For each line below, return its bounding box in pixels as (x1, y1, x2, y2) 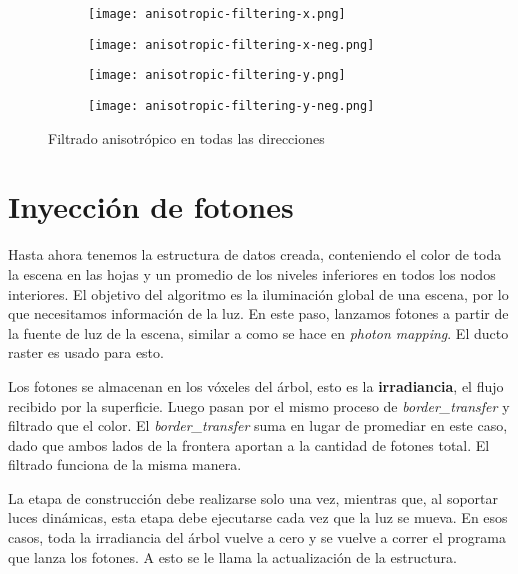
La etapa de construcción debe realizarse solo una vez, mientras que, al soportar (8, 487, 498, 508)
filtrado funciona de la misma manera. (8, 454, 242, 475)
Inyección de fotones (8, 186, 294, 227)
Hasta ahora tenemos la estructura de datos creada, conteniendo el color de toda (8, 244, 502, 265)
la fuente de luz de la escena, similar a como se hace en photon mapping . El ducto (8, 322, 509, 343)
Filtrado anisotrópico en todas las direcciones (48, 127, 325, 148)
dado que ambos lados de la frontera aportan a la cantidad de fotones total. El (8, 434, 490, 455)
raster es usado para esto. (8, 342, 164, 363)
